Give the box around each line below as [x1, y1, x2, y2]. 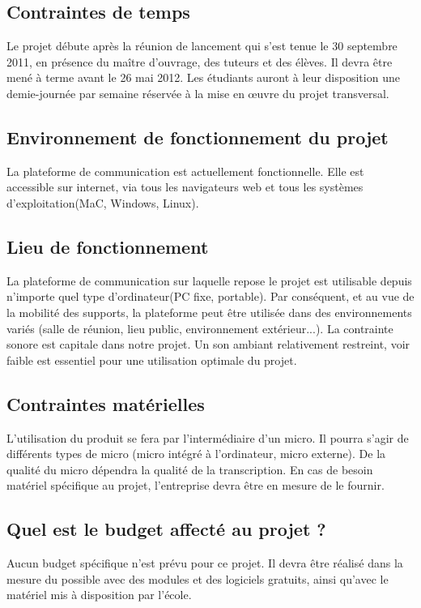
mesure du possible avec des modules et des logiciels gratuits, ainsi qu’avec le [6, 570, 389, 587]
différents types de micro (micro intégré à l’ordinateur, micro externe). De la [6, 445, 386, 462]
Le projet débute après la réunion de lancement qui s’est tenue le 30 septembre [6, 37, 398, 54]
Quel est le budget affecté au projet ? [6, 516, 326, 542]
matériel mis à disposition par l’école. [6, 586, 192, 603]
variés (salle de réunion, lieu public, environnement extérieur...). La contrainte [6, 319, 393, 336]
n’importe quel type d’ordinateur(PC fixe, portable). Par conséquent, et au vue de [6, 288, 415, 305]
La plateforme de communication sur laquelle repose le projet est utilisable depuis [6, 272, 412, 289]
